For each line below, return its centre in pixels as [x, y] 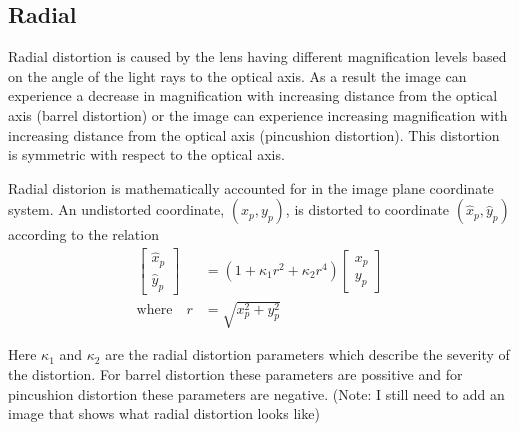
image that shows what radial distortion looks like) [164, 413]
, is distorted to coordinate [367, 209]
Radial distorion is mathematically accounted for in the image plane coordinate [251, 187]
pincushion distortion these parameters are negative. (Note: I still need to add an [256, 393]
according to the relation [83, 234]
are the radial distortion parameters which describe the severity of [307, 354]
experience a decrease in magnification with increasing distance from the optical [253, 95]
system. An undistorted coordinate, [116, 209]
